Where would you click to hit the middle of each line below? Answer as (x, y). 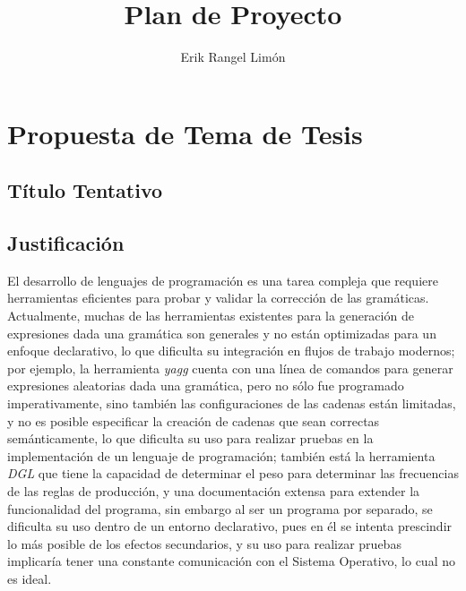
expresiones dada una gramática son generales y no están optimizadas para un (222, 333)
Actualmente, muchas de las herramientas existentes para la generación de (211, 316)
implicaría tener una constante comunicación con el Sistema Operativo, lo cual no (231, 561)
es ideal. (30, 578)
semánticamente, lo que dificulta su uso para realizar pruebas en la (190, 438)
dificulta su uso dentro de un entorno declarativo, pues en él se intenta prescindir (230, 526)
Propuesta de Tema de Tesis (185, 133)
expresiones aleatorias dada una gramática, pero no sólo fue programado (206, 385)
